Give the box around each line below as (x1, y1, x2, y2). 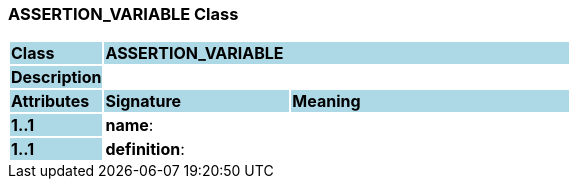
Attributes (11, 91, 90, 112)
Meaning (292, 91, 361, 112)
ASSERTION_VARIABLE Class (8, 4, 239, 24)
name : (105, 115, 154, 136)
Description (11, 67, 102, 88)
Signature (105, 91, 182, 112)
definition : (105, 139, 185, 160)
